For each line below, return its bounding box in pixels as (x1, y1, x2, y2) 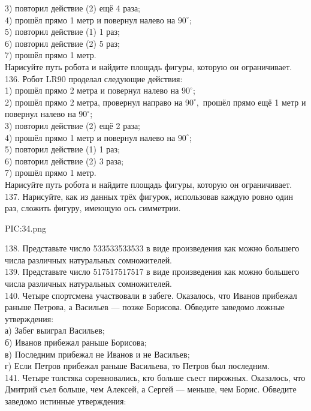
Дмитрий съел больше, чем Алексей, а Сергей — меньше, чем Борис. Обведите (5, 383, 297, 395)
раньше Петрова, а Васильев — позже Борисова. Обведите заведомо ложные (5, 301, 285, 313)
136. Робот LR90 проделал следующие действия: (5, 72, 183, 85)
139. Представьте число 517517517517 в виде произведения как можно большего (5, 265, 300, 278)
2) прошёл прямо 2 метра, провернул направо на (5, 95, 183, 108)
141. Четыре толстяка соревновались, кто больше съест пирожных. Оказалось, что (5, 371, 306, 383)
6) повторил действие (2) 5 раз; (5, 37, 120, 49)
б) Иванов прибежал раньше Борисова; (5, 336, 147, 349)
